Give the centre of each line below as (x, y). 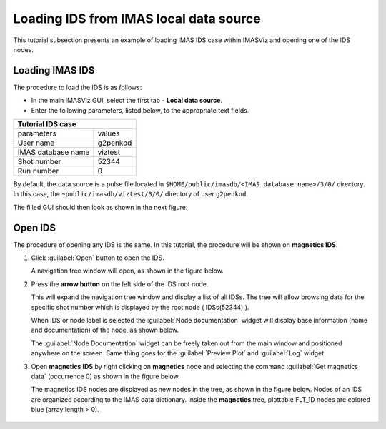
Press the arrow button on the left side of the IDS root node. (120, 284)
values (109, 133)
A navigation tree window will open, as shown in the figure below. (128, 271)
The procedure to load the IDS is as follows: (78, 87)
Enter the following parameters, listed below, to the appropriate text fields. (140, 110)
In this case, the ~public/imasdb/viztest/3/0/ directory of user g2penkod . (130, 194)
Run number (38, 171)
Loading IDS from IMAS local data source (137, 19)
